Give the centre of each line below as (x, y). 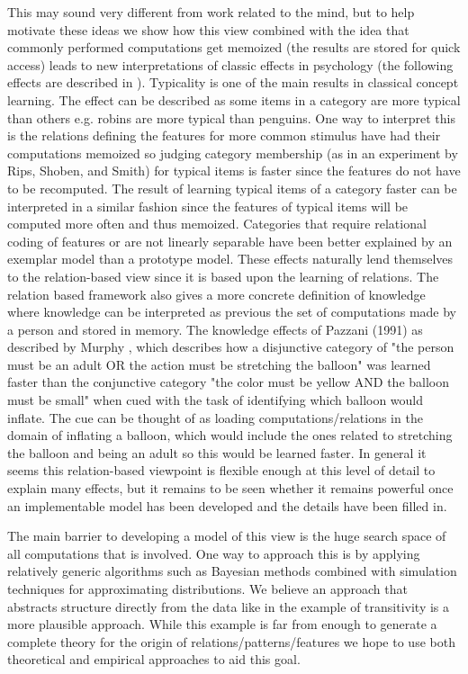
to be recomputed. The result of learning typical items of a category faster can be (232, 188)
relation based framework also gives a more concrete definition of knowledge (216, 294)
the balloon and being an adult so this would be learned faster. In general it (217, 452)
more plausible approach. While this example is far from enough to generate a (222, 624)
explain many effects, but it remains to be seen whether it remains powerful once (230, 488)
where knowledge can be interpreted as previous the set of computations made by (232, 312)
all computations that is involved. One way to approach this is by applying (214, 553)
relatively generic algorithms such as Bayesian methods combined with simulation (232, 571)
